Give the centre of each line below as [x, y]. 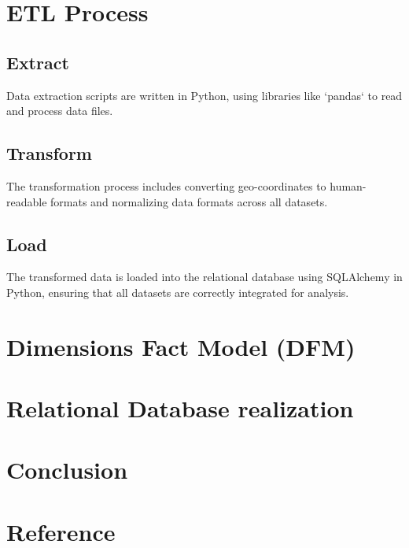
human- [348, 185]
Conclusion [67, 470]
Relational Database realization [180, 408]
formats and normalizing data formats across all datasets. [189, 201]
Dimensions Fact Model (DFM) [181, 346]
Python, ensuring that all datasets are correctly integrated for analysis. [178, 292]
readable [27, 201]
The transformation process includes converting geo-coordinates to [166, 185]
